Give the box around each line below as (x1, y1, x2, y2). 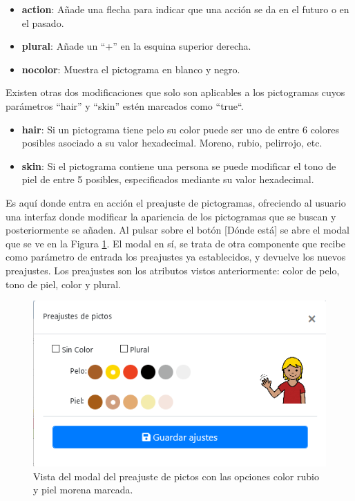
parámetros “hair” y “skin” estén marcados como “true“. (6, 98, 244, 113)
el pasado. (21, 15, 64, 30)
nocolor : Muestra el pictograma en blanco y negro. (21, 62, 240, 76)
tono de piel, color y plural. (6, 276, 121, 291)
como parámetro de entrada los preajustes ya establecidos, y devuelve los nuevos (6, 249, 346, 264)
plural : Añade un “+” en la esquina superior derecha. (21, 39, 251, 53)
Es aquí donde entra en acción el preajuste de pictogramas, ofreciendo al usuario (6, 195, 346, 209)
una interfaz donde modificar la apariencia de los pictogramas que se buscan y (6, 209, 336, 223)
